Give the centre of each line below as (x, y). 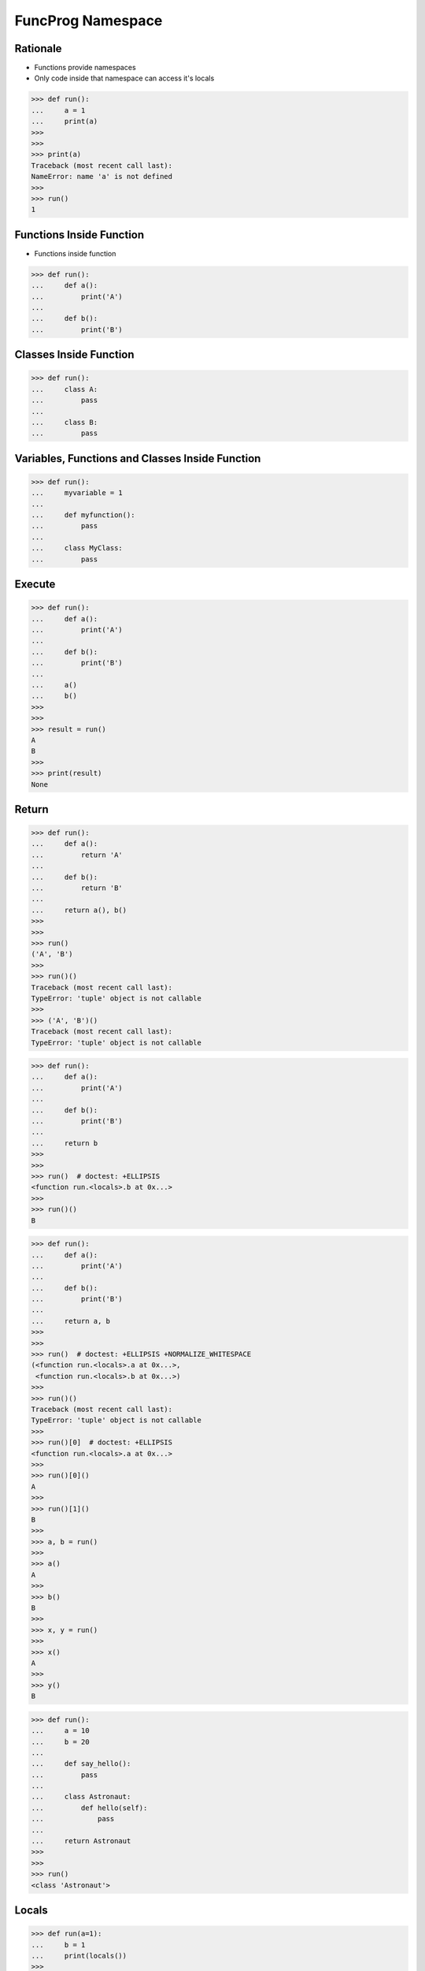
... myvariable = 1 (77, 493)
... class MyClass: (77, 548)
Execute (35, 585)
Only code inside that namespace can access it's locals (124, 78)
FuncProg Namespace (89, 20)
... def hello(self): (89, 1808)
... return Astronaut (81, 1841)
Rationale (38, 48)
